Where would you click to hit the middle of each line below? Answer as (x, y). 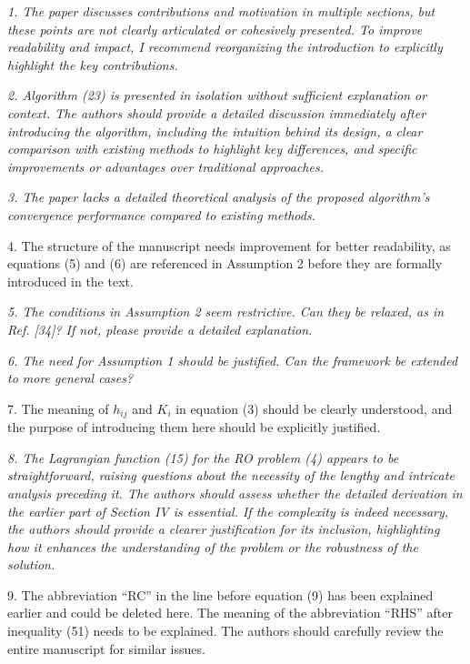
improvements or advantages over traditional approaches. (165, 166)
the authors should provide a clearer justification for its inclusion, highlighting (224, 529)
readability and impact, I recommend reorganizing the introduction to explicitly (225, 47)
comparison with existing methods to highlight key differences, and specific (212, 149)
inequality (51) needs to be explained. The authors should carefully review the (225, 631)
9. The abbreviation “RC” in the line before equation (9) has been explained (220, 594)
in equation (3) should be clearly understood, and (314, 408)
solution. (31, 564)
